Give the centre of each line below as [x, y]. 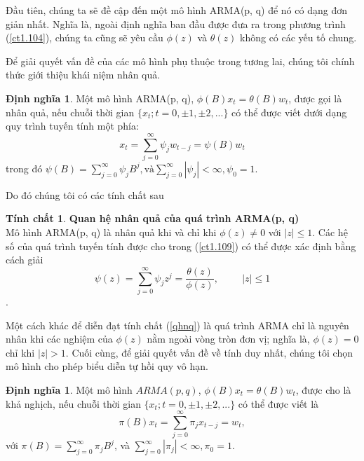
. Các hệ [330, 232]
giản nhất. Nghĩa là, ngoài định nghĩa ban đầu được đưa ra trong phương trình [176, 23]
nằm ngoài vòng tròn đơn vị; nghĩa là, [228, 339]
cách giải [25, 260]
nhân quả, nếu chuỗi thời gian [70, 112]
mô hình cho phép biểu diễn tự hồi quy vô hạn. [107, 366]
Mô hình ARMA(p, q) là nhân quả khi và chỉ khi [111, 232]
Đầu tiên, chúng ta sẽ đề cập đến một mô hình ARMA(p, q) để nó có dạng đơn [176, 10]
